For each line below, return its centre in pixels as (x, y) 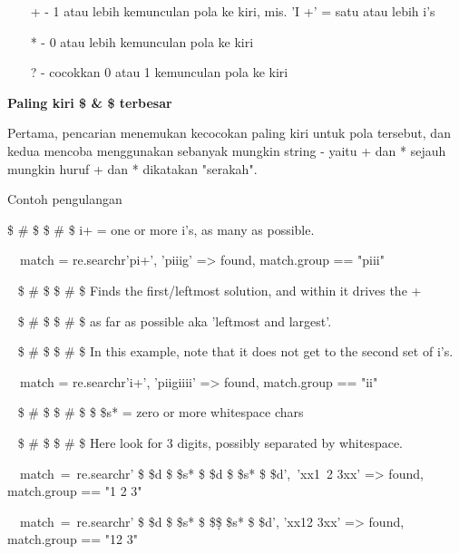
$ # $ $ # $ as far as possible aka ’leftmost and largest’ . (175, 321)
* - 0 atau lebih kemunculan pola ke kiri (142, 41)
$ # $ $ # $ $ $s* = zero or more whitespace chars (161, 412)
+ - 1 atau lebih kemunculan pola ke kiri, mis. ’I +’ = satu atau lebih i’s (233, 11)
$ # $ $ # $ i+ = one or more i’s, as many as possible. (161, 229)
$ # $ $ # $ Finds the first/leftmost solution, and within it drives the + (220, 290)
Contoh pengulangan (65, 199)
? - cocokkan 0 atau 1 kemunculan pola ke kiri (159, 72)
